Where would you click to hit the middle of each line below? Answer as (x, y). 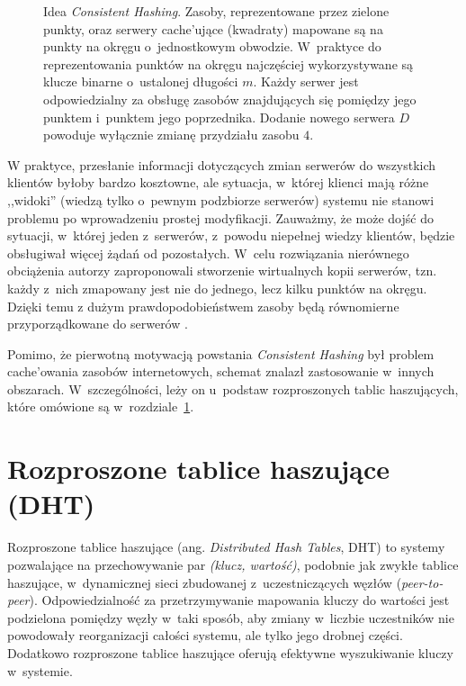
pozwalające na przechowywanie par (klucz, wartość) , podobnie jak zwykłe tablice (233, 564)
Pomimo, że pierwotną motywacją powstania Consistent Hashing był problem (221, 353)
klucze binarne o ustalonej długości (141, 81)
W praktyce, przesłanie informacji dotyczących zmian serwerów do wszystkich (222, 164)
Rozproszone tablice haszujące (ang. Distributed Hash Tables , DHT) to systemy (226, 547)
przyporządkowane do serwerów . (98, 324)
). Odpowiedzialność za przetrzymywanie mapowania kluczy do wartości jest (239, 600)
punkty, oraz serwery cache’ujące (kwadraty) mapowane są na (213, 28)
